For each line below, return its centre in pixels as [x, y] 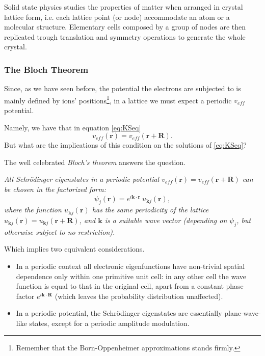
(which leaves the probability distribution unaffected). [139, 296]
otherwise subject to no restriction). [60, 231]
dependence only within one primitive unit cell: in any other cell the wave [131, 276]
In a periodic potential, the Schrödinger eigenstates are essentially [119, 313]
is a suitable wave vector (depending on [166, 220]
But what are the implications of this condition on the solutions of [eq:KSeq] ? [125, 145]
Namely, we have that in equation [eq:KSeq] [73, 127]
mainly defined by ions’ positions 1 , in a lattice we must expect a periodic [118, 99]
